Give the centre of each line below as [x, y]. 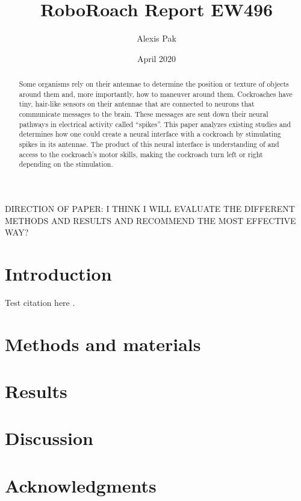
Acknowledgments [81, 485]
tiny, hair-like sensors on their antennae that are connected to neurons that [137, 104]
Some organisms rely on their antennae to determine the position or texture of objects [154, 84]
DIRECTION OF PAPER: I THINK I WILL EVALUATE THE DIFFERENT [150, 209]
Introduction [58, 273]
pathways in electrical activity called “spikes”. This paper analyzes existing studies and [155, 124]
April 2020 [157, 58]
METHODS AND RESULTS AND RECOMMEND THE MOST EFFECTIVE [150, 220]
